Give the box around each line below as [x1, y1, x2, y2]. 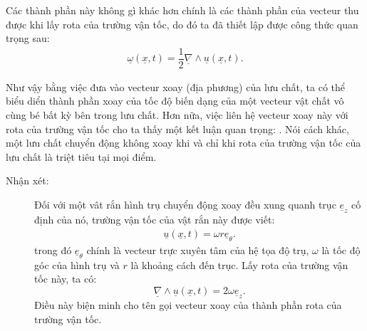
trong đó [34, 242, 72, 257]
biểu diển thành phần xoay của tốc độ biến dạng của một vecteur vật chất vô [6, 93, 344, 108]
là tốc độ [321, 242, 361, 257]
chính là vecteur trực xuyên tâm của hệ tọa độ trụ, [86, 242, 309, 257]
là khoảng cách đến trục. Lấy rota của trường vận [130, 257, 348, 272]
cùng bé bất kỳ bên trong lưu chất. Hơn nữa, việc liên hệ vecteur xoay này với [6, 107, 348, 122]
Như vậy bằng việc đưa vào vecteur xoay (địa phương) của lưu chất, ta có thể [6, 79, 346, 94]
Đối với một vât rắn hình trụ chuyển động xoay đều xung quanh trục [34, 197, 336, 212]
